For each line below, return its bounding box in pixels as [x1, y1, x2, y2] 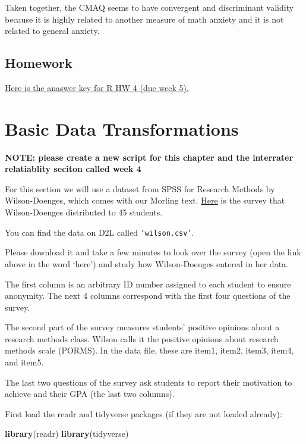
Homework [5, 54, 72, 72]
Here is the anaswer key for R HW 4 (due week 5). [5, 81, 189, 93]
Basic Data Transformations [5, 116, 239, 140]
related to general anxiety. [5, 24, 100, 37]
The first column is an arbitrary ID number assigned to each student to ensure [5, 277, 291, 290]
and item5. [5, 356, 44, 368]
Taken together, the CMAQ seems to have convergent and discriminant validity [5, 1, 294, 13]
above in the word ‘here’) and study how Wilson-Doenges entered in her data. [5, 257, 288, 270]
